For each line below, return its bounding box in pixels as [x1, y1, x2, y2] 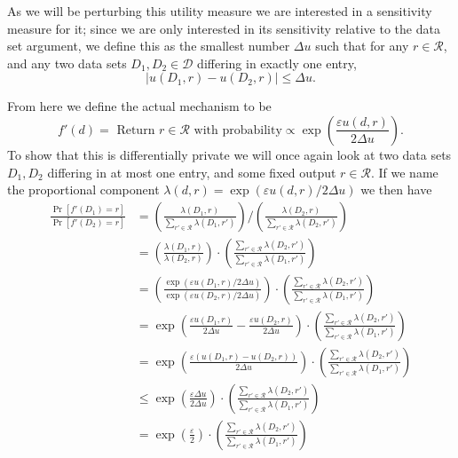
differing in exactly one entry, [197, 53, 357, 72]
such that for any [315, 36, 409, 55]
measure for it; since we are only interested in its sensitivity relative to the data [7, 19, 440, 37]
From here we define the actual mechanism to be [7, 97, 272, 115]
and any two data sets [7, 53, 127, 72]
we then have [360, 180, 432, 199]
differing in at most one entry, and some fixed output [47, 162, 336, 181]
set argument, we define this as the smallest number [7, 36, 290, 55]
